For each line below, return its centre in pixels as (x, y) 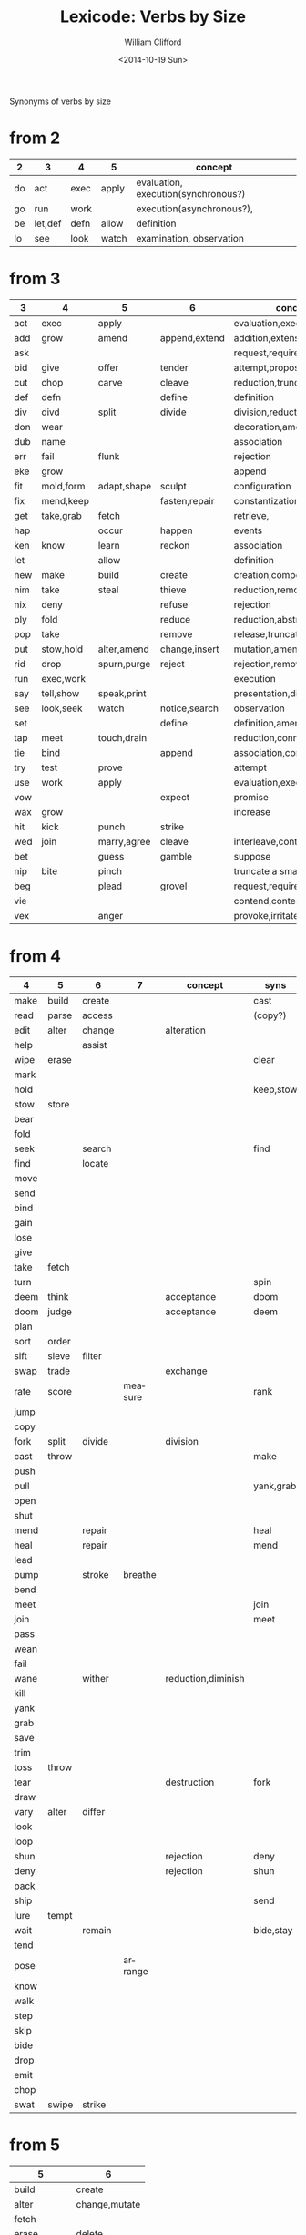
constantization (267, 500)
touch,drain (122, 737)
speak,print (122, 693)
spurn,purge (124, 664)
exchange (186, 1371)
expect (175, 797)
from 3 (35, 279)
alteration (186, 1030)
